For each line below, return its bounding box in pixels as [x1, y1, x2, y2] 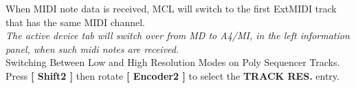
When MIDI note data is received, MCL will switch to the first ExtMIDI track [5, 1, 337, 15]
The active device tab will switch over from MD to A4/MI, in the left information [5, 28, 350, 43]
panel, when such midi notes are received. [5, 41, 179, 56]
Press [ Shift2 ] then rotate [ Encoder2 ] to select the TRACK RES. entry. [5, 68, 340, 82]
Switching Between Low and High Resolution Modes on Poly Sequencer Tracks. [5, 55, 340, 69]
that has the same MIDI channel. [5, 14, 145, 29]
